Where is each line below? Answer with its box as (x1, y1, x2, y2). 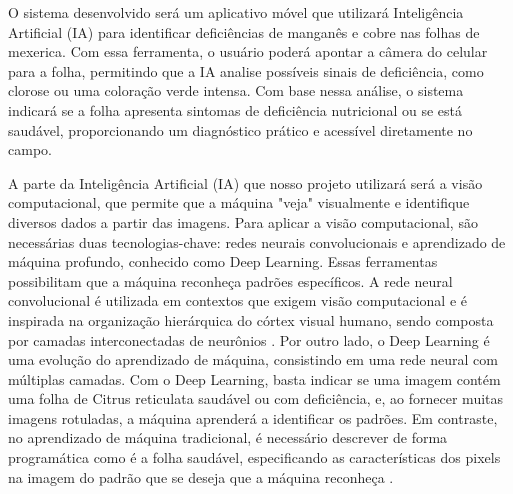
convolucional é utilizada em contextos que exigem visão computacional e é (8, 290, 467, 311)
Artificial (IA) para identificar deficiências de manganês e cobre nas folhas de (8, 21, 480, 42)
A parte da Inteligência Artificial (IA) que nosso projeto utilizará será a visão (8, 172, 483, 193)
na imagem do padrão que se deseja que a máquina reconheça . (8, 466, 394, 487)
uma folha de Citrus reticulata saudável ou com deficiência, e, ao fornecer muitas (8, 388, 504, 409)
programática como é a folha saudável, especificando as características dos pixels (8, 447, 501, 468)
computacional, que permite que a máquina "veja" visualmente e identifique (8, 192, 470, 213)
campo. (8, 139, 52, 160)
